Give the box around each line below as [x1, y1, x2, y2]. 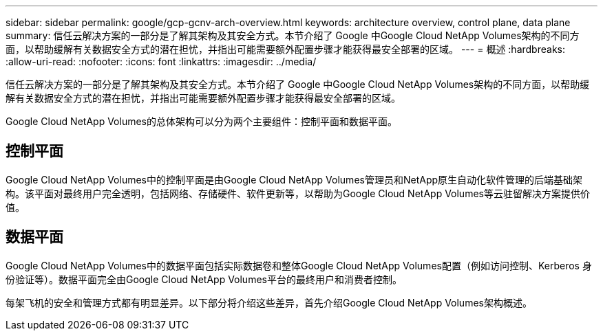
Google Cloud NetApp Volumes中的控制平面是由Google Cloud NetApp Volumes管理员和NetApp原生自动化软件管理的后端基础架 [6, 173, 583, 186]
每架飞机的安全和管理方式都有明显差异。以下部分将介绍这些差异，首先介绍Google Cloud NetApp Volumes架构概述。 [6, 296, 532, 309]
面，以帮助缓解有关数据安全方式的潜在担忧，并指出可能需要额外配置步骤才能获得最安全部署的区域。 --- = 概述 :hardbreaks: [6, 43, 565, 55]
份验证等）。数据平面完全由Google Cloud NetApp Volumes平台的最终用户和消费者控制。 [6, 273, 402, 285]
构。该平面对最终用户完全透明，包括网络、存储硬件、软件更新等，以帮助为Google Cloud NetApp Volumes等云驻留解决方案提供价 [6, 187, 590, 199]
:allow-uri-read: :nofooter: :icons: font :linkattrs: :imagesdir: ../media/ [6, 56, 317, 67]
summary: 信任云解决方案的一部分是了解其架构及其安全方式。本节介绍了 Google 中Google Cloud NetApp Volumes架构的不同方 [6, 30, 580, 41]
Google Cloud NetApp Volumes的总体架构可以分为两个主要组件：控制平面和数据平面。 [6, 115, 397, 127]
